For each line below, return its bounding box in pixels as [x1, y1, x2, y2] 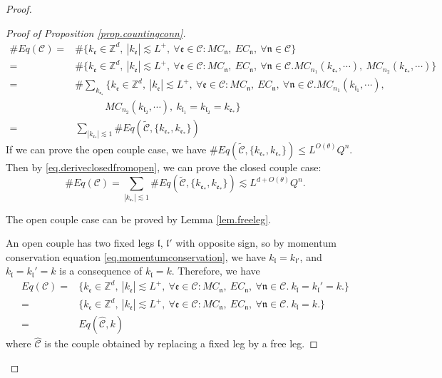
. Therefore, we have [171, 263, 260, 278]
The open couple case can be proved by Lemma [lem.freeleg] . [6, 211, 272, 226]
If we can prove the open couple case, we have [6, 141, 207, 156]
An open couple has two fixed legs [6, 235, 155, 250]
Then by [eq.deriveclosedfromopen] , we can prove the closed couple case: [6, 159, 322, 174]
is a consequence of [59, 263, 143, 278]
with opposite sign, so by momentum [175, 235, 337, 250]
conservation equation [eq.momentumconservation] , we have [6, 249, 266, 264]
